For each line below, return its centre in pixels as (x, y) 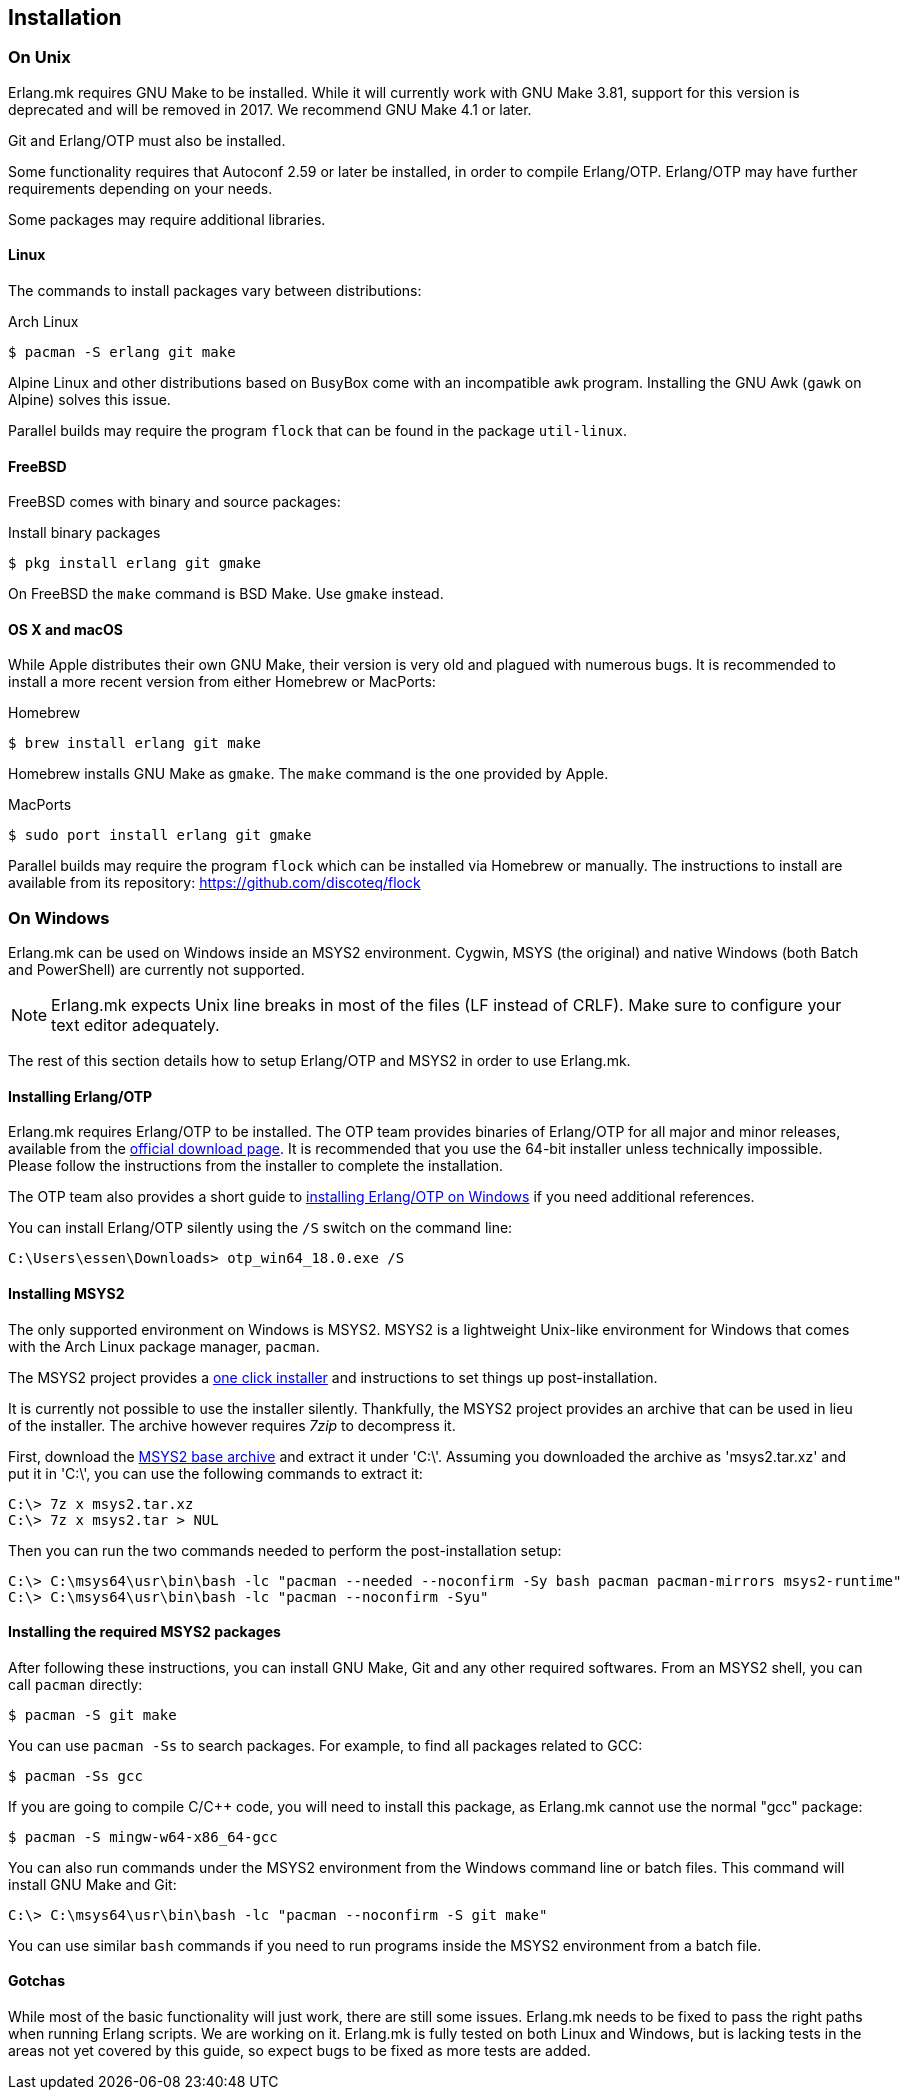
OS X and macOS (66, 629)
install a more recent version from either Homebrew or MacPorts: (222, 682)
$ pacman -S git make (92, 1714)
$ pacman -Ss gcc (75, 1775)
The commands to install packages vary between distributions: (215, 291)
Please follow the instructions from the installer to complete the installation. (255, 1166)
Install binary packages (84, 533)
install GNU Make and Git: (92, 1884)
